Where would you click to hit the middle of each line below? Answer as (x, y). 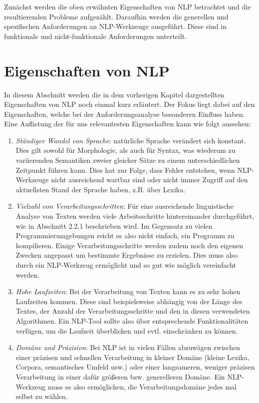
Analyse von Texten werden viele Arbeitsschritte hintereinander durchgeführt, (135, 216)
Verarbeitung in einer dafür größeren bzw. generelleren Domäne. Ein (120, 376)
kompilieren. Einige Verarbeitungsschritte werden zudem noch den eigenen (129, 245)
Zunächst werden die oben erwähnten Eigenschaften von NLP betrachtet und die (128, 6)
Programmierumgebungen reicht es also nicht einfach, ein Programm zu (125, 235)
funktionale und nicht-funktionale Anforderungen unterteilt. (96, 36)
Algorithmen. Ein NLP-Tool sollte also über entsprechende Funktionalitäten (132, 320)
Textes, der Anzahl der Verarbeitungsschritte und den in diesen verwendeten (133, 311)
